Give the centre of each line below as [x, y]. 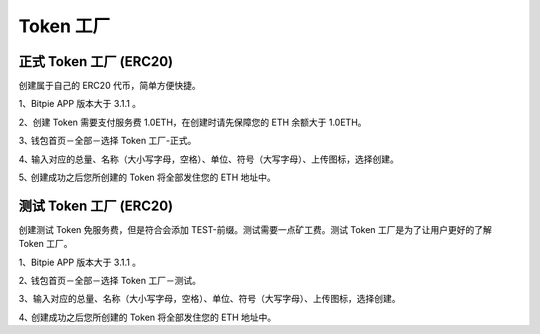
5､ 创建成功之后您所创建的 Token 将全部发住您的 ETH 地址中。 [147, 177]
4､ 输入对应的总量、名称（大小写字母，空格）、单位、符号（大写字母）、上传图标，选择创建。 [208, 159]
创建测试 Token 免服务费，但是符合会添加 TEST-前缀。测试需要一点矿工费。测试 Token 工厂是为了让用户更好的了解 [255, 229]
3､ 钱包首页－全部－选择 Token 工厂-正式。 [107, 141]
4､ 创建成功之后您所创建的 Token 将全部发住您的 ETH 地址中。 [147, 317]
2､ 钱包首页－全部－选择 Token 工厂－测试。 [110, 281]
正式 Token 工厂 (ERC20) [96, 61]
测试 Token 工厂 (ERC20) [96, 205]
